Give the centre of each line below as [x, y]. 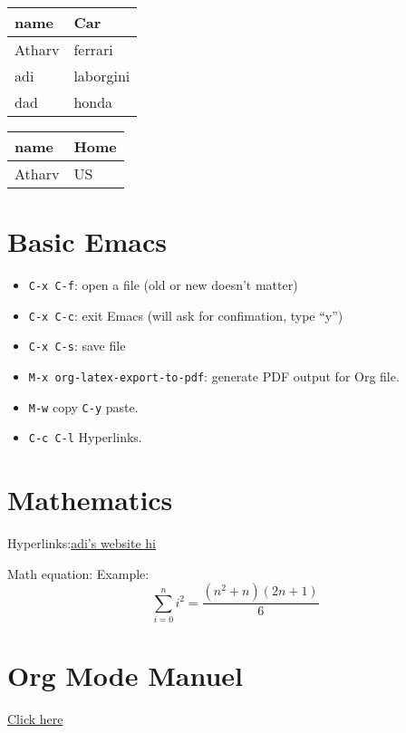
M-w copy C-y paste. [83, 406]
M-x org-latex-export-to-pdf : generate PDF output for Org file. [214, 376]
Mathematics [90, 500]
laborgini [102, 76]
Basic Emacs [87, 241]
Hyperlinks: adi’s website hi [82, 543]
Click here [35, 719]
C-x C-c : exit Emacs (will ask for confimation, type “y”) [186, 315]
